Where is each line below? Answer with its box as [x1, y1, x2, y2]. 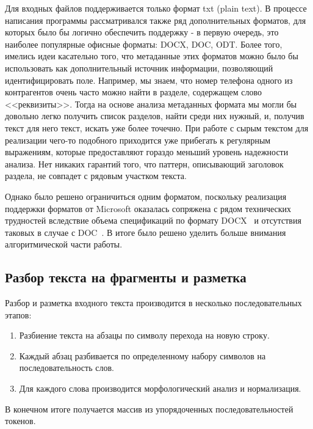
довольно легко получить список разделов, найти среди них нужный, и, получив [5, 109, 304, 122]
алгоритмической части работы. [5, 238, 123, 251]
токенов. [5, 414, 36, 427]
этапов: [5, 308, 32, 321]
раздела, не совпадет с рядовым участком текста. [5, 169, 187, 182]
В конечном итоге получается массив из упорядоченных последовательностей [5, 402, 293, 415]
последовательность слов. [19, 361, 114, 374]
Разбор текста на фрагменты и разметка [5, 268, 246, 287]
